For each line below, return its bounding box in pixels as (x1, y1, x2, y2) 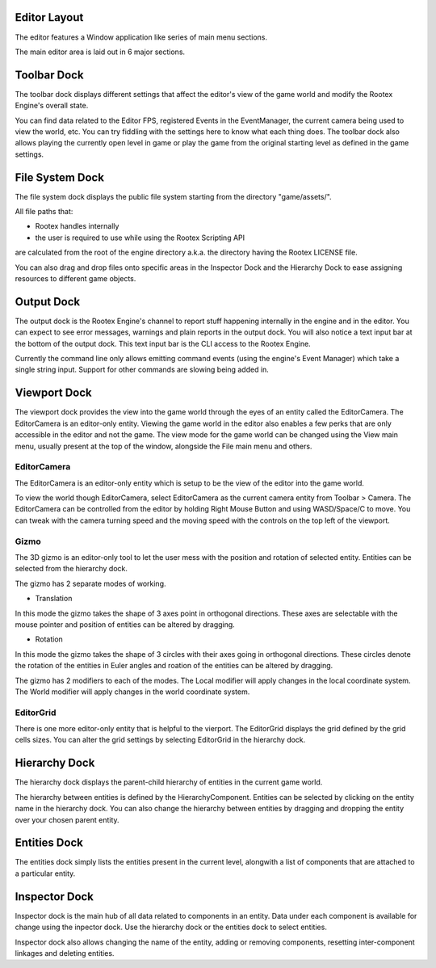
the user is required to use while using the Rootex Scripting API (35, 233, 245, 242)
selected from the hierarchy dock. (15, 564, 128, 574)
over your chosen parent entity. (15, 814, 120, 824)
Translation (35, 594, 73, 604)
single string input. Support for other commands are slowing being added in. (15, 364, 270, 375)
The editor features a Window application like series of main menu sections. (15, 32, 268, 42)
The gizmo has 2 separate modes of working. (15, 579, 166, 588)
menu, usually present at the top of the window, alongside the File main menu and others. (15, 441, 312, 451)
